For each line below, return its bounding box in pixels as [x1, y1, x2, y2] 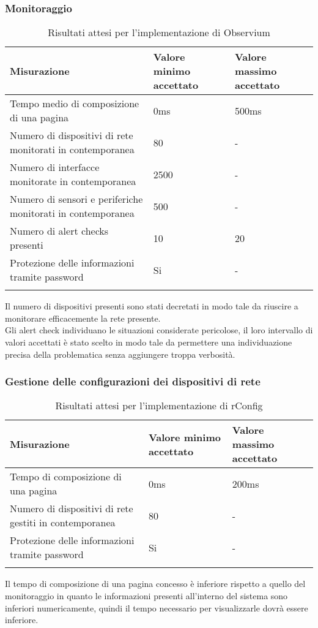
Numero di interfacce [10, 160, 100, 175]
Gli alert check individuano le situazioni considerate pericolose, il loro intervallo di [5, 323, 313, 336]
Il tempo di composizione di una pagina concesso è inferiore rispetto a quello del [5, 577, 306, 590]
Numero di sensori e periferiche [10, 192, 143, 206]
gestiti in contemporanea [10, 515, 116, 530]
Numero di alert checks [10, 224, 109, 238]
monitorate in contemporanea [10, 174, 136, 189]
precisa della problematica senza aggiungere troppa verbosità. [5, 347, 235, 360]
